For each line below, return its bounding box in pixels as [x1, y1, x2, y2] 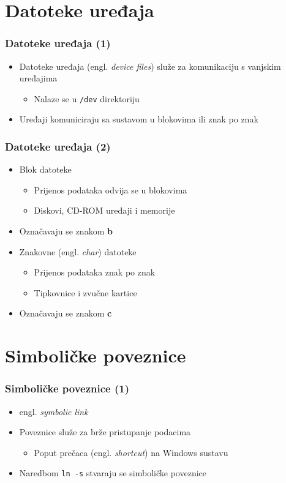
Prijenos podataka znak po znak [34, 266, 156, 279]
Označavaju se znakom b [19, 225, 113, 238]
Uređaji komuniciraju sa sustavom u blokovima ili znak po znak [19, 113, 258, 125]
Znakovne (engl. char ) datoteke [19, 245, 137, 258]
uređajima [19, 72, 58, 84]
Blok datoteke [19, 163, 72, 176]
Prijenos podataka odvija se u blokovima [34, 183, 187, 196]
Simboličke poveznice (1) [5, 381, 129, 396]
